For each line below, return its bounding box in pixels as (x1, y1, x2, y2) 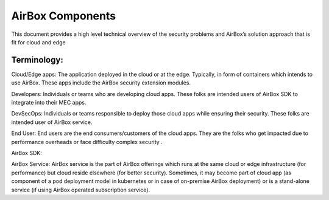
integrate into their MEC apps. (11, 99, 87, 106)
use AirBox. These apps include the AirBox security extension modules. (11, 79, 191, 86)
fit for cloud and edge (11, 38, 66, 46)
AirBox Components (11, 9, 116, 22)
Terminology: (11, 55, 63, 65)
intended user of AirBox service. (11, 119, 93, 126)
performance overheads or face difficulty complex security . (11, 138, 163, 145)
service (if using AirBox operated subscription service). (11, 186, 150, 193)
